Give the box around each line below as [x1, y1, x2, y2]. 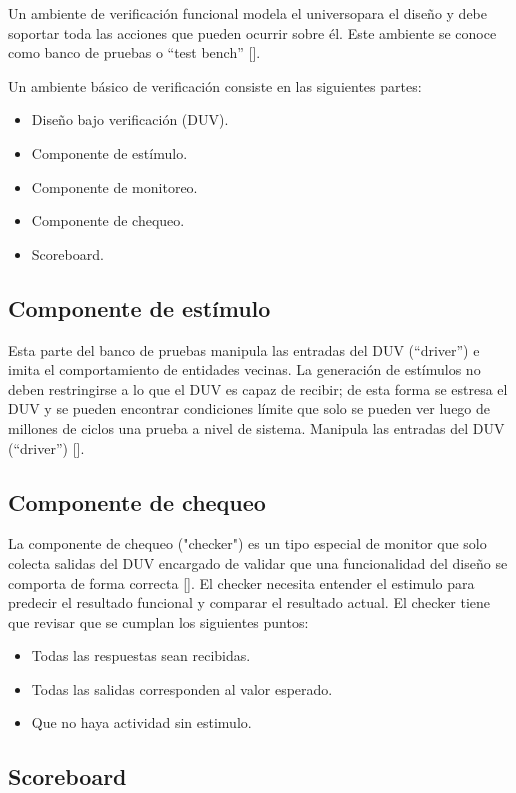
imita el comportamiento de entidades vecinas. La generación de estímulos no [8, 359, 481, 380]
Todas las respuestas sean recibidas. [31, 645, 251, 666]
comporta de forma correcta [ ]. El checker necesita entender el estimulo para [8, 572, 475, 593]
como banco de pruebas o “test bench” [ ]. [8, 42, 261, 63]
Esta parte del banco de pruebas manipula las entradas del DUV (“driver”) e [8, 339, 480, 360]
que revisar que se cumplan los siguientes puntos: [8, 611, 309, 632]
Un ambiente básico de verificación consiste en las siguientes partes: [8, 75, 422, 96]
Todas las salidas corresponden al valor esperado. [31, 678, 333, 699]
